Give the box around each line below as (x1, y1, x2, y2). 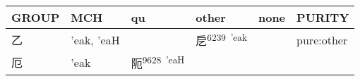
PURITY (296, 9, 349, 25)
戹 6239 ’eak (196, 30, 247, 49)
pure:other (296, 31, 348, 48)
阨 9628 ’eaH (131, 53, 185, 72)
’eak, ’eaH (71, 31, 120, 48)
